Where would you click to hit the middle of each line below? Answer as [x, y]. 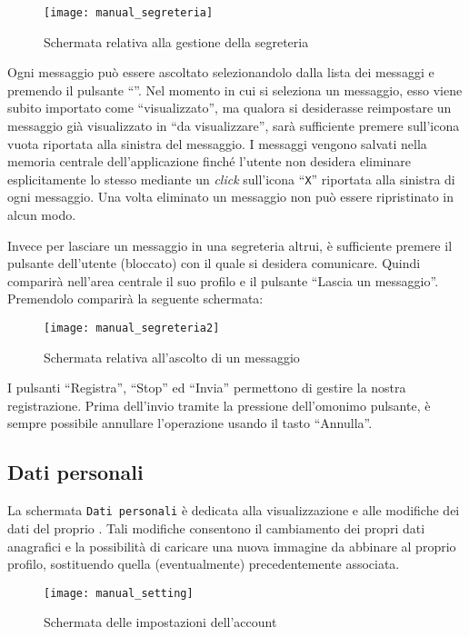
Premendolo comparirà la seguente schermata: [135, 299]
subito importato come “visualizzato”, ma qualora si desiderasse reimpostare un [230, 108]
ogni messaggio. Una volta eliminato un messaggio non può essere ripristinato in [231, 197]
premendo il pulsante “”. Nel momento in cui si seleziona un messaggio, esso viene [235, 90]
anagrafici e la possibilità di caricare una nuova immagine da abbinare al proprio [232, 546]
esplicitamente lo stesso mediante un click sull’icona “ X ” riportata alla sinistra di [231, 179]
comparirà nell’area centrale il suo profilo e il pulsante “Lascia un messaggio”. [223, 280]
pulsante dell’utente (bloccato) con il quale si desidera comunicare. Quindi [214, 263]
